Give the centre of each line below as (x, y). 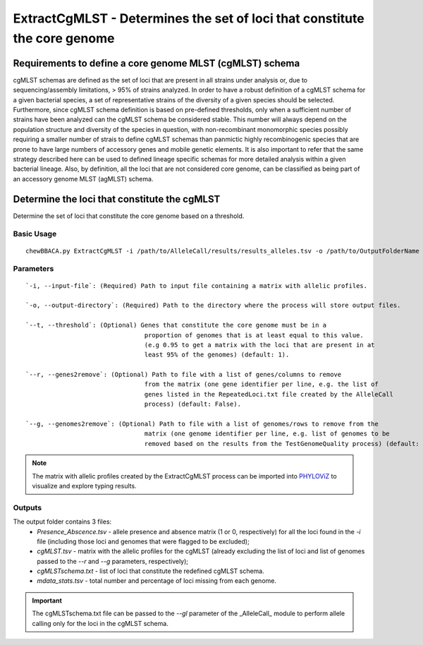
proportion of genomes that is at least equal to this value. (254, 335)
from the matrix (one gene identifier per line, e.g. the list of (261, 384)
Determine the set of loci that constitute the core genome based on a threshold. (129, 216)
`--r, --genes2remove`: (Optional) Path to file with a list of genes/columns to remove (184, 375)
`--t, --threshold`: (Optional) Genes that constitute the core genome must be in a (176, 325)
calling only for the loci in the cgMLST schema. (100, 623)
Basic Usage (35, 234)
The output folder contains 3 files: (62, 522)
